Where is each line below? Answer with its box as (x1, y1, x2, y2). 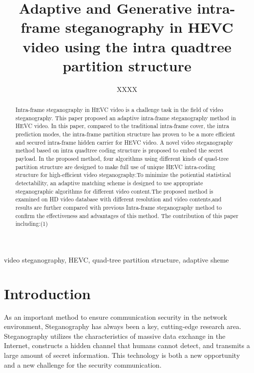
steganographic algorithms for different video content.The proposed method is (15, 187, 213, 195)
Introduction (4, 283, 91, 303)
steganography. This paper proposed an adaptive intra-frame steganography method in (15, 113, 236, 122)
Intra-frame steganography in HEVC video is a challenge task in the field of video (15, 106, 223, 114)
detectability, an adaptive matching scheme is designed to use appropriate (15, 178, 203, 187)
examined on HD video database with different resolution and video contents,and (15, 195, 222, 203)
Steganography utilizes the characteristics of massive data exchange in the (4, 330, 226, 341)
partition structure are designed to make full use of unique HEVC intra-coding (15, 162, 215, 171)
